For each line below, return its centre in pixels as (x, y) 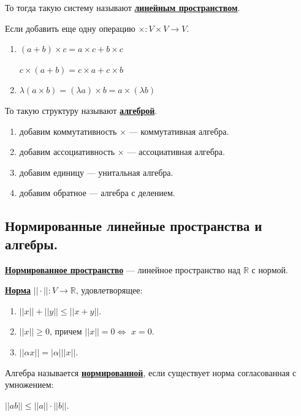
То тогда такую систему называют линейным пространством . (123, 7)
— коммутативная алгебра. (179, 131)
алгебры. (32, 244)
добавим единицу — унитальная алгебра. (96, 172)
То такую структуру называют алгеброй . (81, 110)
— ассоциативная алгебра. (176, 152)
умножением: (29, 384)
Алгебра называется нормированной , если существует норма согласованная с (151, 372)
